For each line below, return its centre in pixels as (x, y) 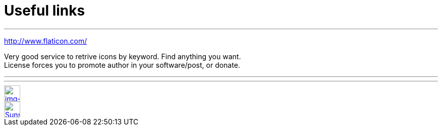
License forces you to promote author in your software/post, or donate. (122, 65)
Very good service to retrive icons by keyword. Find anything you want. (123, 56)
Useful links (45, 11)
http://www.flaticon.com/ (46, 41)
